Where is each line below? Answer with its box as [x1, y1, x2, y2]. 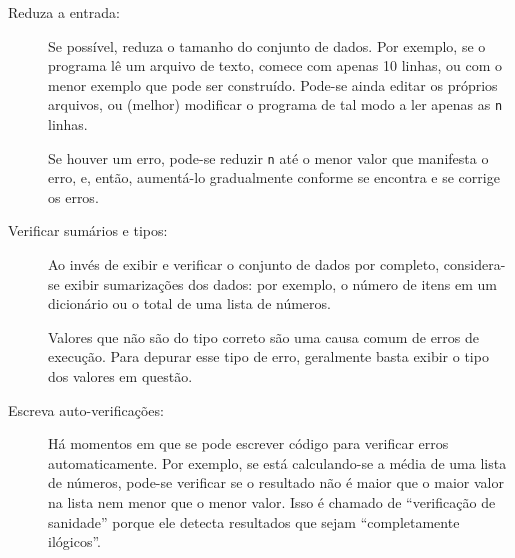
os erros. [48, 186, 99, 207]
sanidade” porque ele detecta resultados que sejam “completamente [48, 511, 460, 532]
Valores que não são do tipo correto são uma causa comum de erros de [48, 326, 480, 347]
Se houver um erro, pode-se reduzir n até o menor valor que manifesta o [48, 147, 489, 168]
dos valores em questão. [48, 366, 193, 387]
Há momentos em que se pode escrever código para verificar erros [48, 433, 449, 454]
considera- [443, 254, 506, 275]
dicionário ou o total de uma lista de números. [48, 293, 331, 314]
